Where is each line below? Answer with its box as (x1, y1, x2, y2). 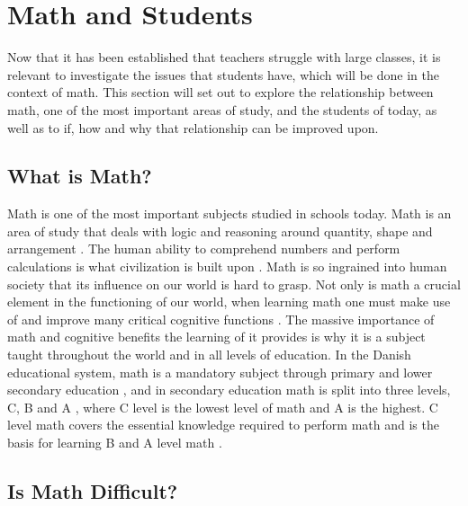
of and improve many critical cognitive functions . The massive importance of (7, 309, 435, 328)
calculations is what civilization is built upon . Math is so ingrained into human (7, 257, 447, 276)
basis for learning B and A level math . (7, 433, 222, 452)
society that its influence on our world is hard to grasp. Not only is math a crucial (7, 274, 461, 293)
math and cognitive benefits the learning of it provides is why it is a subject (7, 327, 426, 346)
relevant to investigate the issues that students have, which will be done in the (7, 65, 439, 84)
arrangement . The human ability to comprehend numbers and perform (7, 239, 400, 258)
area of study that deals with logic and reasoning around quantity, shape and (7, 221, 433, 240)
